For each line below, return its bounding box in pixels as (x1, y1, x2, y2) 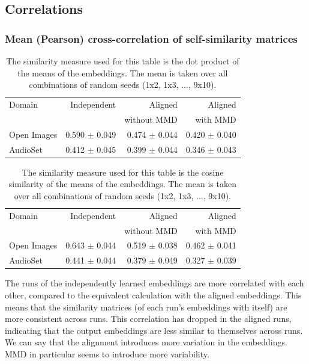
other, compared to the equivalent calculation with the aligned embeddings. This (5, 288, 302, 301)
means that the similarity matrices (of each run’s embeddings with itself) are (5, 300, 287, 313)
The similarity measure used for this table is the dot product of (6, 55, 239, 67)
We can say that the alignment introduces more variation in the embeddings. (5, 336, 287, 348)
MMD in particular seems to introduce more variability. (5, 347, 209, 360)
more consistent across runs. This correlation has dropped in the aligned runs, (5, 312, 292, 325)
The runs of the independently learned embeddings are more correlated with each (5, 277, 304, 289)
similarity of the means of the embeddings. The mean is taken (8, 177, 236, 190)
